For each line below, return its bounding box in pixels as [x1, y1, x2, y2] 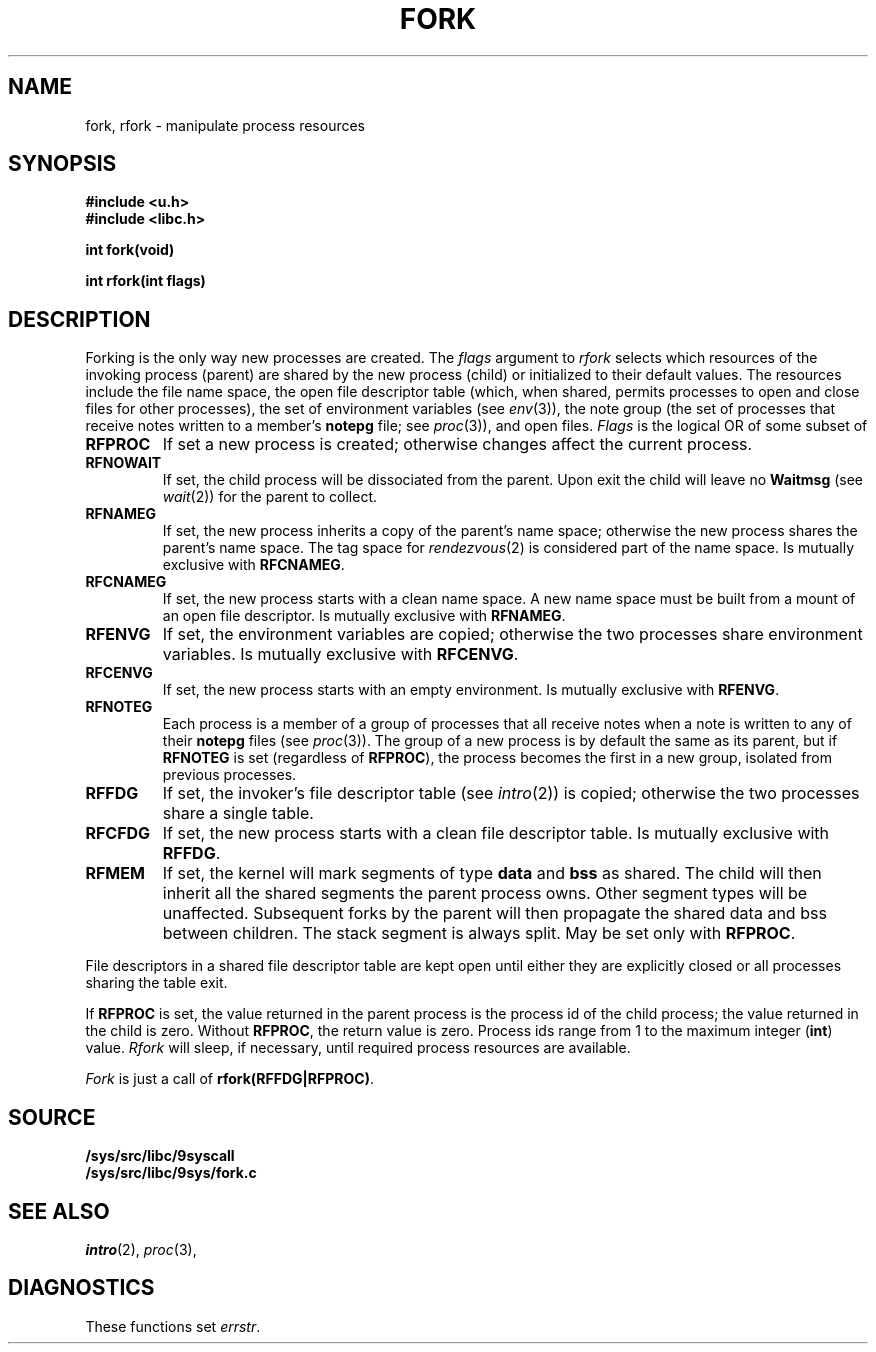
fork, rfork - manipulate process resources [85, 116, 366, 134]
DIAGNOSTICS [8, 1275, 155, 1301]
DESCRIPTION [8, 306, 151, 332]
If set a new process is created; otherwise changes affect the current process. [162, 434, 753, 455]
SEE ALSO [8, 1198, 110, 1224]
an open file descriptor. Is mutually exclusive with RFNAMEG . [162, 607, 566, 625]
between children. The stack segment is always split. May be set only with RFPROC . [162, 923, 796, 944]
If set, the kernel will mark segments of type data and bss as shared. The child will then [162, 863, 822, 884]
